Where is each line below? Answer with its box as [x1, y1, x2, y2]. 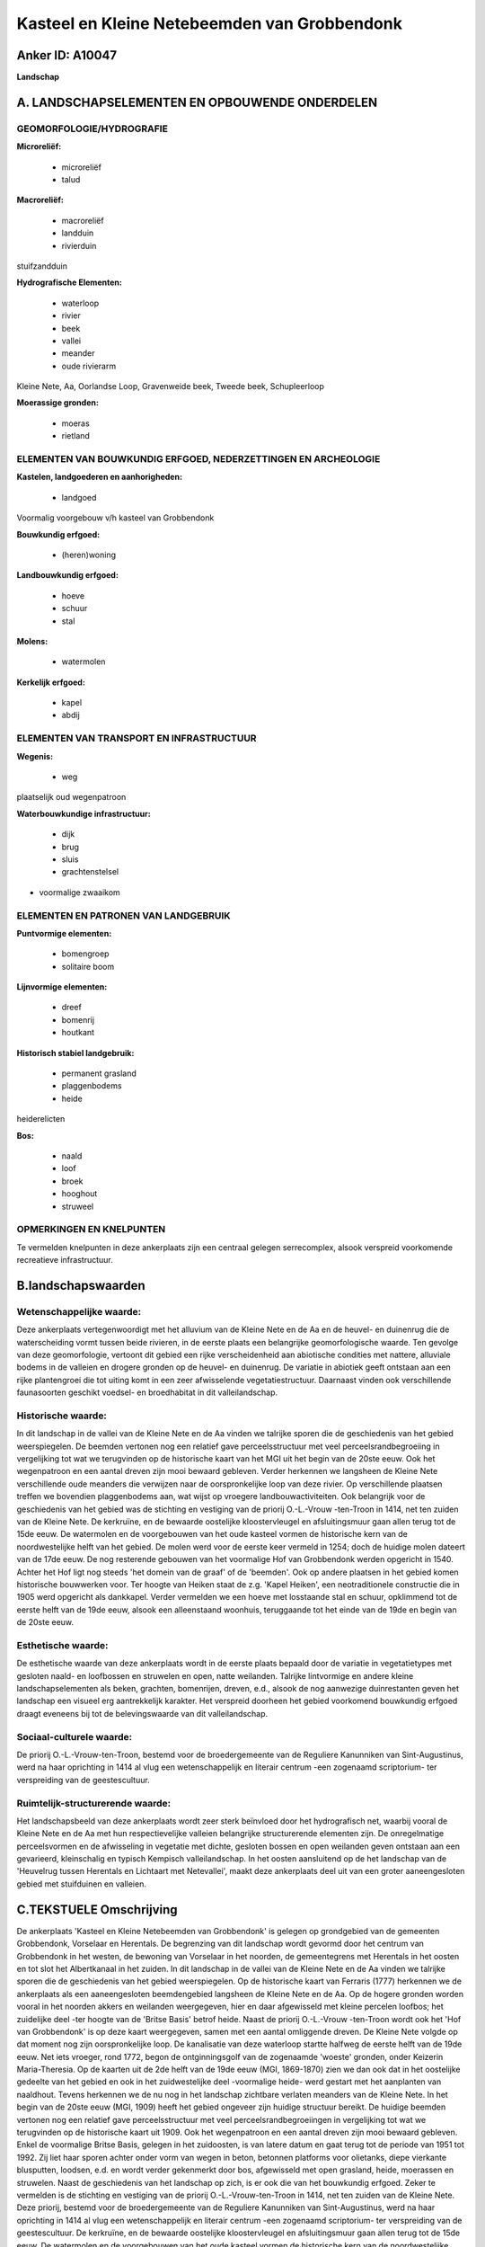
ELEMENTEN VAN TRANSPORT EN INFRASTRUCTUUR [16, 733, 257, 745]
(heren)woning [61, 549, 117, 560]
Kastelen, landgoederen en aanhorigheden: [16, 472, 183, 483]
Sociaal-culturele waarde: [16, 1730, 133, 1743]
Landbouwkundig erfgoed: [16, 570, 119, 581]
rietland [61, 431, 90, 441]
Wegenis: [16, 750, 54, 761]
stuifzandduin [16, 261, 67, 271]
